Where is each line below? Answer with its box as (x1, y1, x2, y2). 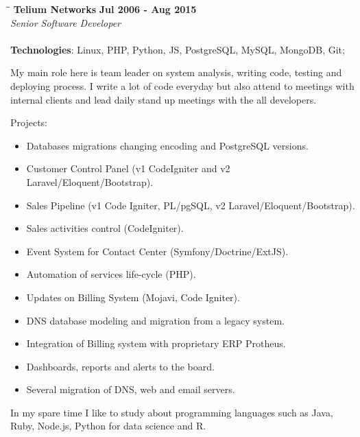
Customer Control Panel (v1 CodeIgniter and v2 (26, 161, 230, 176)
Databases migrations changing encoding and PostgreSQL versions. (26, 138, 309, 152)
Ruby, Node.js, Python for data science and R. (10, 418, 206, 433)
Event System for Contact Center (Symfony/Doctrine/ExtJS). (26, 244, 289, 258)
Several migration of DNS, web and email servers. (26, 382, 235, 397)
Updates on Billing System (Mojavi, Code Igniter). (26, 290, 240, 304)
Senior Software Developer (10, 15, 121, 29)
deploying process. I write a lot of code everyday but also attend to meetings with (10, 78, 355, 93)
